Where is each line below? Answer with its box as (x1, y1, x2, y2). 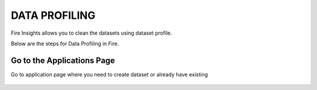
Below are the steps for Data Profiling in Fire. (11, 40, 119, 47)
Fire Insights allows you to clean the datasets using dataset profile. (11, 29, 173, 36)
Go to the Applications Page (11, 55, 115, 65)
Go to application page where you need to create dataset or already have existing (11, 71, 208, 78)
